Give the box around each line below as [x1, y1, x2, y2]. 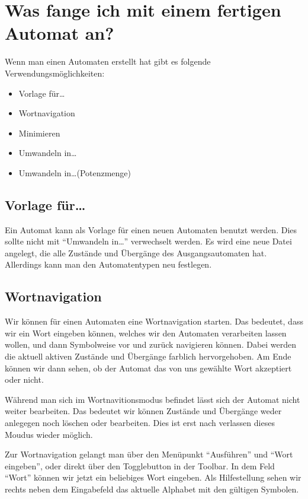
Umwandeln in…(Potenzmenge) [18, 166, 131, 179]
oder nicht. [5, 373, 44, 386]
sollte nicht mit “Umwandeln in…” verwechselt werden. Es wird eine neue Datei [5, 235, 292, 247]
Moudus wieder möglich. [5, 428, 93, 440]
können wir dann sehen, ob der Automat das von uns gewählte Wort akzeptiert [5, 361, 292, 374]
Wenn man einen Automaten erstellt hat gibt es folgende [5, 55, 211, 68]
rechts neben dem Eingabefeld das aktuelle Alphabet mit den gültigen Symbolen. [5, 482, 299, 495]
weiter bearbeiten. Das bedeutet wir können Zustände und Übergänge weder [5, 405, 282, 417]
